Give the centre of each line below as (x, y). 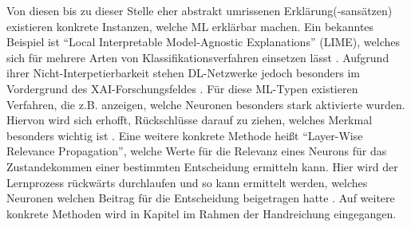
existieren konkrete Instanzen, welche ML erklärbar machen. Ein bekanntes (190, 26)
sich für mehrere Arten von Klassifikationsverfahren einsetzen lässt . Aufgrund (198, 57)
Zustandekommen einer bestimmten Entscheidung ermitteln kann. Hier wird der (202, 166)
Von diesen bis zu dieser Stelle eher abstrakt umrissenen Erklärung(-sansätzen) (200, 10)
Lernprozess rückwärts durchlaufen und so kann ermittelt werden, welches (187, 182)
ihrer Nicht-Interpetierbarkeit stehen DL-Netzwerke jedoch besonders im (184, 73)
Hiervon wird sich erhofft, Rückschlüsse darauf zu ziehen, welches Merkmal (190, 120)
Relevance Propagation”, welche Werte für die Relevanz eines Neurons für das (197, 151)
